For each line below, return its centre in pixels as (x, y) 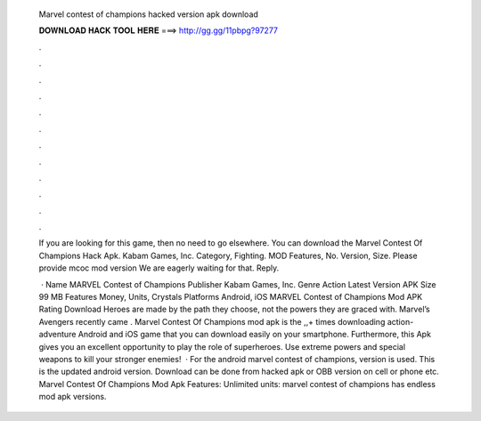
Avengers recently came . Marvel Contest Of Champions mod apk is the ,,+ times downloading (212, 321)
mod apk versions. (73, 397)
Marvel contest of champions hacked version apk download (148, 14)
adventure (57, 335)
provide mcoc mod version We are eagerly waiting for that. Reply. (159, 268)
